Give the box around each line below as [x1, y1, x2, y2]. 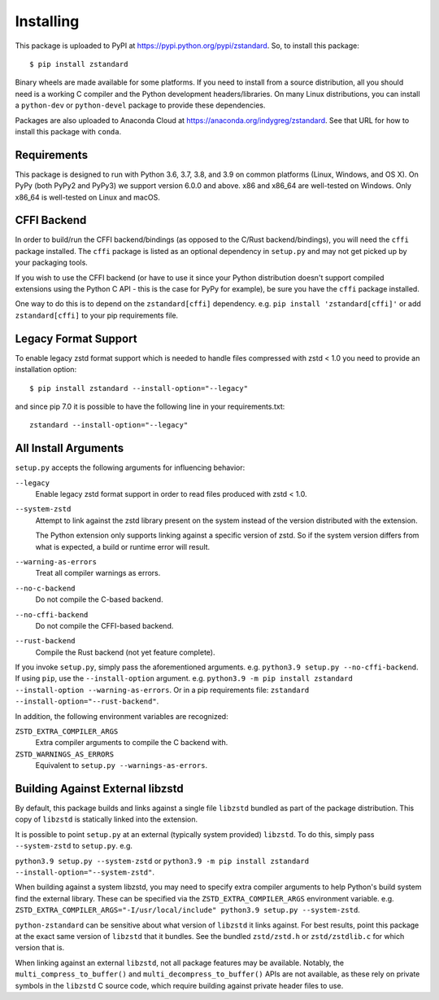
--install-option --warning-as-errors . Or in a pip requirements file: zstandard [15, 685, 310, 695]
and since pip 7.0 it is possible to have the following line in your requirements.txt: [15, 401, 285, 411]
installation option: [15, 365, 77, 375]
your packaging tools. [15, 257, 89, 268]
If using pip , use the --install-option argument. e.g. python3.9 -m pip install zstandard [15, 673, 353, 683]
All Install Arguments [15, 441, 124, 455]
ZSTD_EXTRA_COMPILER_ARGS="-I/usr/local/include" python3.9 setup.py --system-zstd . [15, 905, 361, 915]
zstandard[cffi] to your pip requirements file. [15, 310, 179, 320]
